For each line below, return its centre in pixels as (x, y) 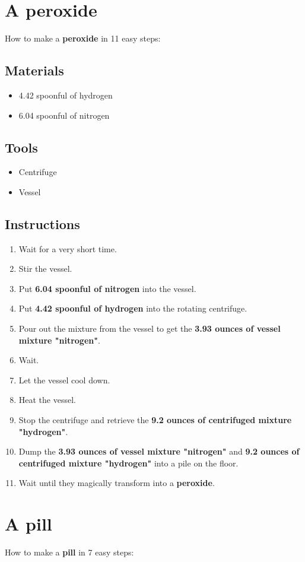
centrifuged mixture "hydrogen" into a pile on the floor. (128, 463)
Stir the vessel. (45, 269)
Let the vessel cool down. (64, 380)
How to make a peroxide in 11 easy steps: (83, 38)
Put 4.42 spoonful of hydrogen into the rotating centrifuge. (133, 308)
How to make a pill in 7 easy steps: (69, 552)
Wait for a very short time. (68, 248)
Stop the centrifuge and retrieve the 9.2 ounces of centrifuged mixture (155, 420)
